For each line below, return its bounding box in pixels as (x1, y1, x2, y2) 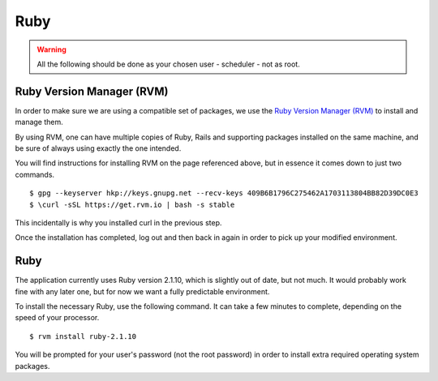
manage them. (15, 118, 64, 127)
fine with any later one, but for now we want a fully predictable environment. (15, 286, 270, 296)
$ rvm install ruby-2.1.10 (29, 332, 137, 340)
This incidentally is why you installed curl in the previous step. (15, 217, 222, 227)
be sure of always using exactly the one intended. (15, 143, 182, 153)
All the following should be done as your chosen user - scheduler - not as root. (36, 59, 300, 69)
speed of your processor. (15, 313, 100, 323)
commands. (15, 169, 55, 179)
